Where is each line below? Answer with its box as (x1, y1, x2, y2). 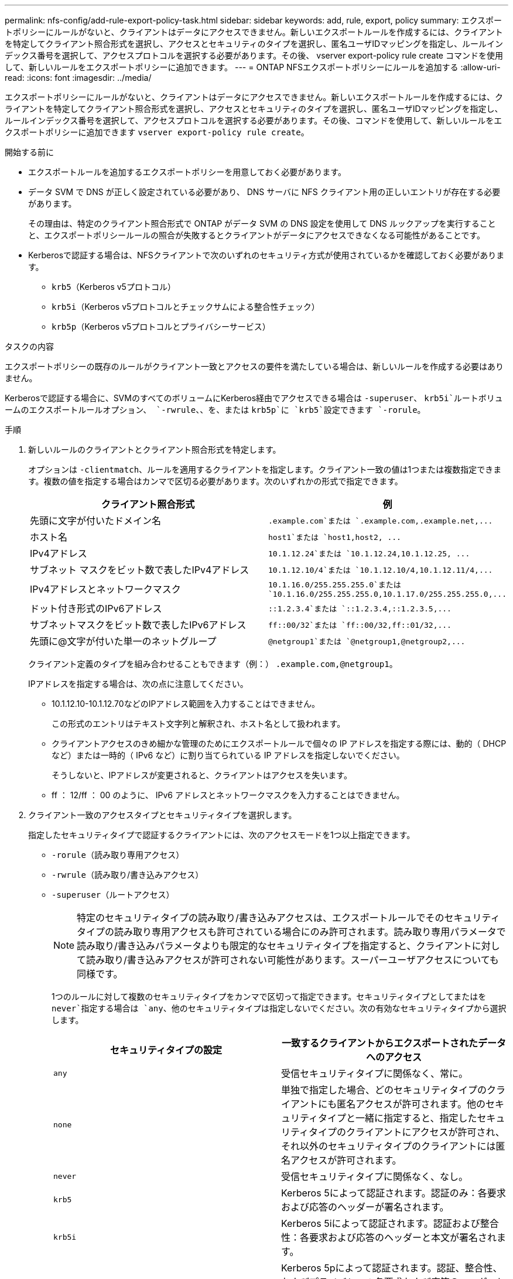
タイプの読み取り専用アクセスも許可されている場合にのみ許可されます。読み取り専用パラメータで (77, 926, 506, 938)
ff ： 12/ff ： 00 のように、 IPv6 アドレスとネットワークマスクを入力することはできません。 (52, 790, 405, 800)
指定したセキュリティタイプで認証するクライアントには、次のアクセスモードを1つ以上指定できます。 (28, 830, 415, 840)
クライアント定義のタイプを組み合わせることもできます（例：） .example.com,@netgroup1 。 (28, 659, 398, 669)
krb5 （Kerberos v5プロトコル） (52, 282, 176, 292)
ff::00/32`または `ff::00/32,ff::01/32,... (268, 620, 452, 630)
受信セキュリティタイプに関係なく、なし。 (281, 1171, 468, 1182)
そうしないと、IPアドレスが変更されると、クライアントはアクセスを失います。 (52, 770, 352, 780)
